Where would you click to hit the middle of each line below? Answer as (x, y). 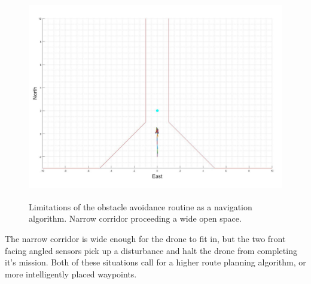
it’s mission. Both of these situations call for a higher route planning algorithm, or (155, 262)
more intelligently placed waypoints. (71, 274)
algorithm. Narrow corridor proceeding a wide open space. (135, 218)
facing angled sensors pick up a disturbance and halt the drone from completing (151, 250)
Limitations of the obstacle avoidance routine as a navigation (141, 206)
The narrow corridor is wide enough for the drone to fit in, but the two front (145, 238)
